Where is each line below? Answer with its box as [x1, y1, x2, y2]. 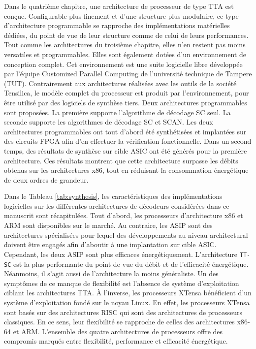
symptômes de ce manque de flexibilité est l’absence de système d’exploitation [4, 278, 239, 288]
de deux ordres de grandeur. [4, 174, 89, 185]
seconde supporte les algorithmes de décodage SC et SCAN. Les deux [4, 117, 213, 127]
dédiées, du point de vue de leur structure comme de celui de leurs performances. [4, 30, 249, 40]
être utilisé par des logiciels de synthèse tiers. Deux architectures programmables [4, 97, 247, 107]
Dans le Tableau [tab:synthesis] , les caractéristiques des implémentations [4, 191, 223, 201]
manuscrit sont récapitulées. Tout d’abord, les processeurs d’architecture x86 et [4, 210, 243, 221]
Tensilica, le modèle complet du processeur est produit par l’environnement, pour [4, 88, 249, 98]
